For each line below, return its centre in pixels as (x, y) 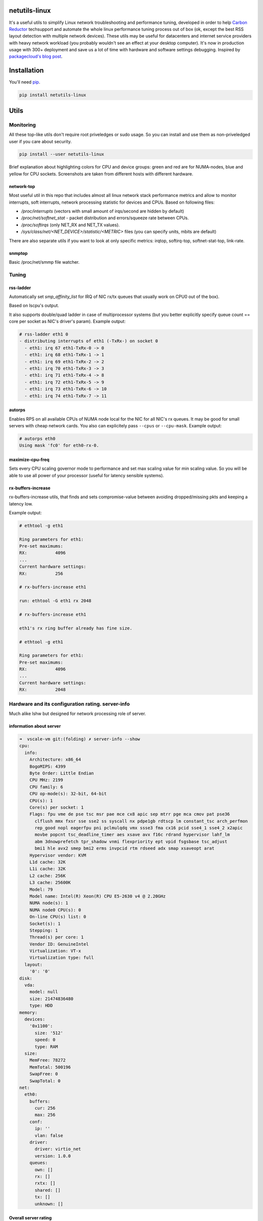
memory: (28, 1012)
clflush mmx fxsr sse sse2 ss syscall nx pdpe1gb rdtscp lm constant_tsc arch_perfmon (141, 821)
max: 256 (45, 1115)
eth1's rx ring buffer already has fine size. (76, 628)
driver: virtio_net (58, 1149)
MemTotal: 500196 (50, 1067)
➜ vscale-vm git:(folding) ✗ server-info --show (80, 739)
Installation (26, 71)
